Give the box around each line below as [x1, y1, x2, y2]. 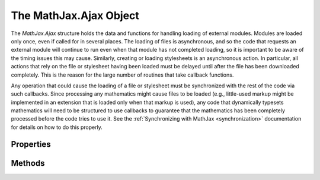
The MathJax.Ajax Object [11, 9, 139, 22]
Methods [11, 158, 45, 168]
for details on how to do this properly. [11, 124, 103, 131]
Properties [11, 139, 51, 149]
